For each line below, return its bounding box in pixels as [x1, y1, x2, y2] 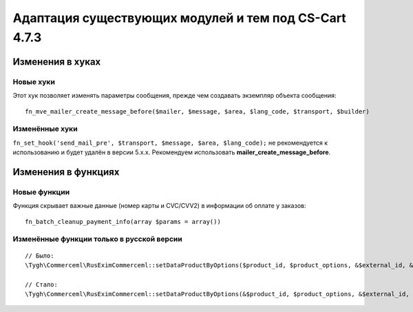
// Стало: [25, 280, 58, 289]
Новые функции [12, 187, 70, 196]
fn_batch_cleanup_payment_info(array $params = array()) [25, 218, 222, 225]
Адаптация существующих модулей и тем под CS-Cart [12, 10, 347, 25]
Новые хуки [12, 76, 55, 86]
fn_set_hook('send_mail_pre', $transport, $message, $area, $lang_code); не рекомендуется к [12, 138, 328, 147]
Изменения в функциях [12, 166, 120, 178]
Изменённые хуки [12, 124, 78, 134]
